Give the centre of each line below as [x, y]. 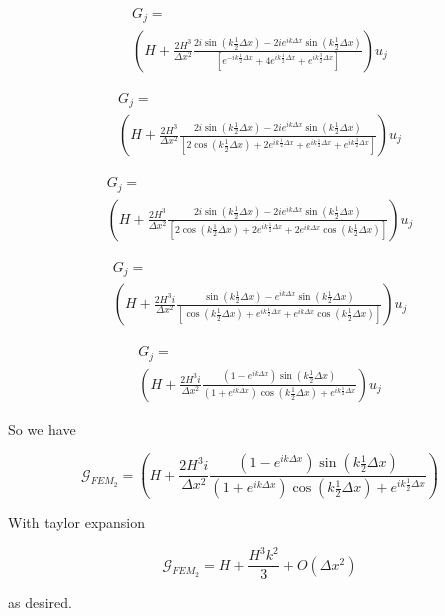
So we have [42, 428]
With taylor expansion [77, 522]
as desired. [40, 602]
